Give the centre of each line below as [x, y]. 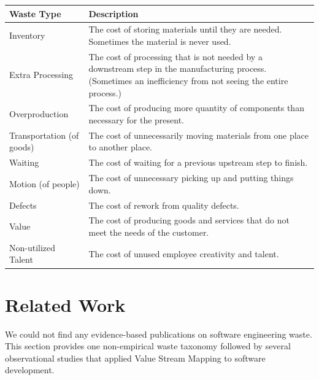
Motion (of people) [44, 183]
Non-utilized [33, 247]
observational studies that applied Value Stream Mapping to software [135, 358]
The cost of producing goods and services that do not [189, 220]
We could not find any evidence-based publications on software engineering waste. [159, 334]
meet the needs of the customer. [149, 232]
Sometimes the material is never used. [160, 41]
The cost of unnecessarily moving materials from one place [199, 135]
